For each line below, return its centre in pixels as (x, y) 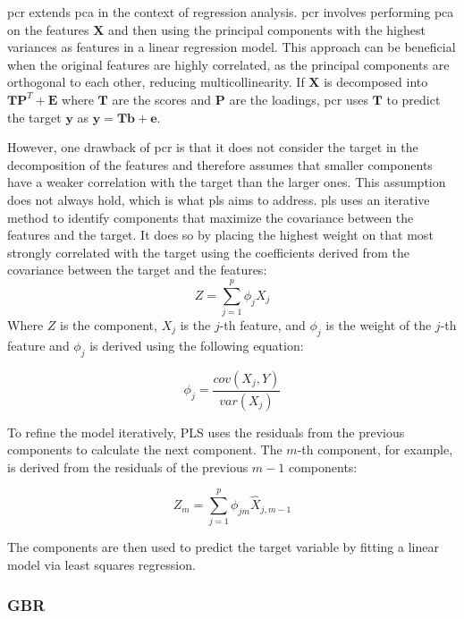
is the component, (108, 325)
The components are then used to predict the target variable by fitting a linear (223, 547)
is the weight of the (379, 325)
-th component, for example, (375, 449)
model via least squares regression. (101, 564)
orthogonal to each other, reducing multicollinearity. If (156, 82)
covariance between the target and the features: (137, 270)
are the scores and (162, 99)
